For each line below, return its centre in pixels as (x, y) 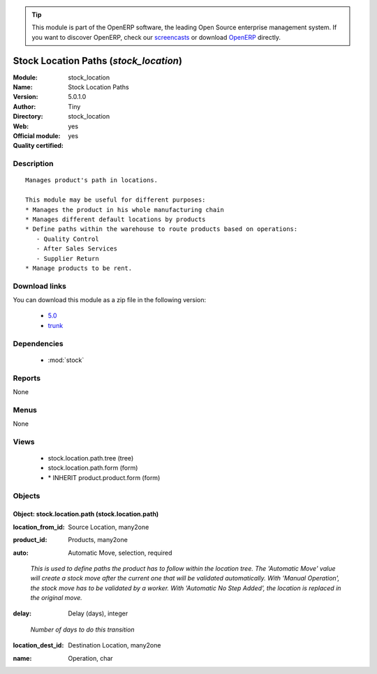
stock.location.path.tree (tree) (91, 458)
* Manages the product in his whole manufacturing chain (125, 210)
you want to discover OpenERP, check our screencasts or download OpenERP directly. (156, 37)
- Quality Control (67, 239)
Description (33, 164)
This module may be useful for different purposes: (116, 200)
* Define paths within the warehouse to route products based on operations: (162, 229)
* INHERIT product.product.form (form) (104, 477)
